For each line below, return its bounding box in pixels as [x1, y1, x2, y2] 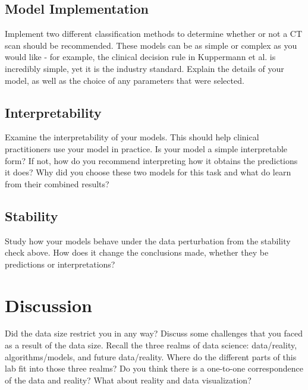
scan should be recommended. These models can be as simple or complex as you [5, 39, 297, 51]
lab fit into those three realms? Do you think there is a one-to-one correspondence [5, 362, 303, 375]
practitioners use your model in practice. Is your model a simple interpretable [5, 142, 288, 155]
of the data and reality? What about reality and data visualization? [5, 373, 252, 386]
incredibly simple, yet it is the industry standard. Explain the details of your [5, 62, 284, 74]
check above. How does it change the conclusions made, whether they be [5, 246, 269, 259]
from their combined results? [5, 177, 109, 190]
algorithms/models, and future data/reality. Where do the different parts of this [5, 350, 297, 363]
